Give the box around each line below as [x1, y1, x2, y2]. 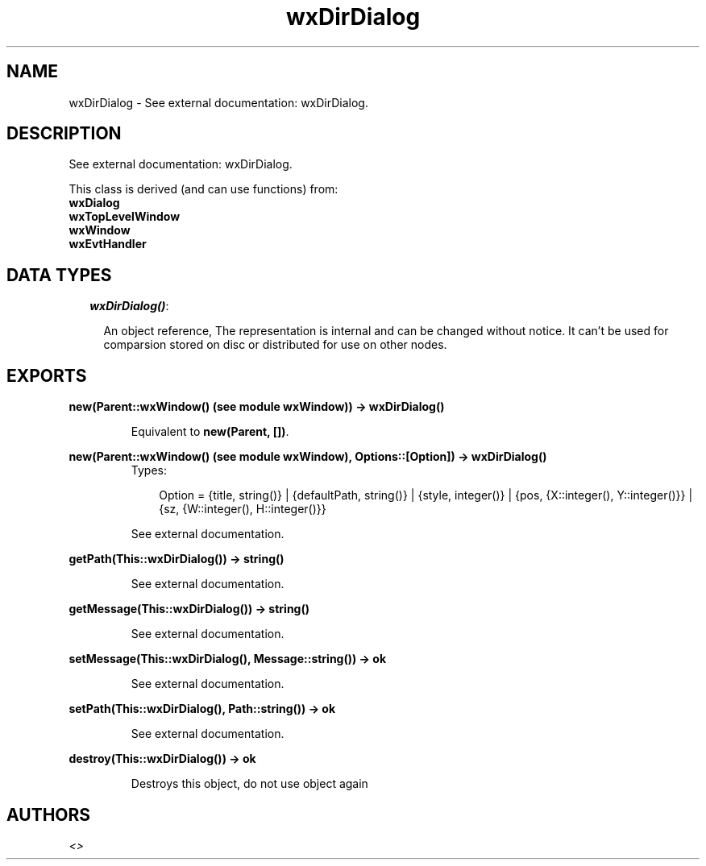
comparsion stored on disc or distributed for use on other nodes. [103, 338, 447, 352]
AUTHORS [6, 804, 91, 825]
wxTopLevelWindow [69, 209, 181, 224]
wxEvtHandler [69, 237, 147, 251]
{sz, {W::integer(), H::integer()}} [159, 502, 326, 516]
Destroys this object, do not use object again [131, 777, 368, 791]
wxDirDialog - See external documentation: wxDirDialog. [69, 95, 368, 110]
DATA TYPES [6, 264, 112, 285]
